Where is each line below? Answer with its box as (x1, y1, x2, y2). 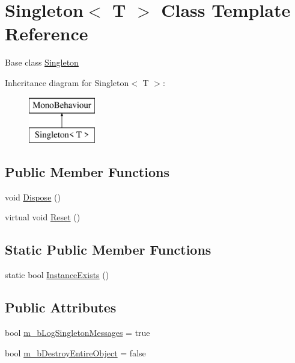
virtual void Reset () (5, 211, 81, 223)
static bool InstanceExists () (5, 268, 109, 281)
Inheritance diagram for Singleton (5, 76, 129, 88)
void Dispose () (5, 190, 61, 203)
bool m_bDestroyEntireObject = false (5, 346, 146, 359)
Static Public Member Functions (5, 240, 211, 259)
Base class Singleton (5, 56, 79, 69)
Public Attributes (5, 298, 117, 317)
